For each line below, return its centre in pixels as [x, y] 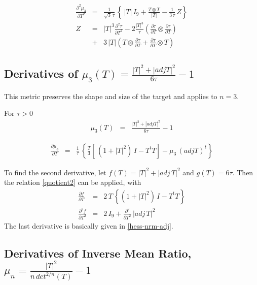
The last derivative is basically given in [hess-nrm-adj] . [89, 225]
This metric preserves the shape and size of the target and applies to [111, 96]
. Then [243, 172]
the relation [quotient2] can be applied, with [73, 182]
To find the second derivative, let [55, 172]
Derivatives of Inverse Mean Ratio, [98, 253]
